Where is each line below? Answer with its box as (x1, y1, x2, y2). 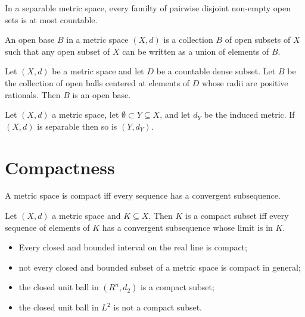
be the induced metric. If (204, 108, 295, 121)
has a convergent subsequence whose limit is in (102, 221, 273, 233)
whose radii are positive (202, 76, 288, 89)
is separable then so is (37, 120, 117, 132)
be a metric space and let (52, 65, 144, 77)
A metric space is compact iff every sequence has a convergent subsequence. (5, 189, 281, 202)
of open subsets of (225, 33, 291, 46)
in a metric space (66, 33, 129, 46)
